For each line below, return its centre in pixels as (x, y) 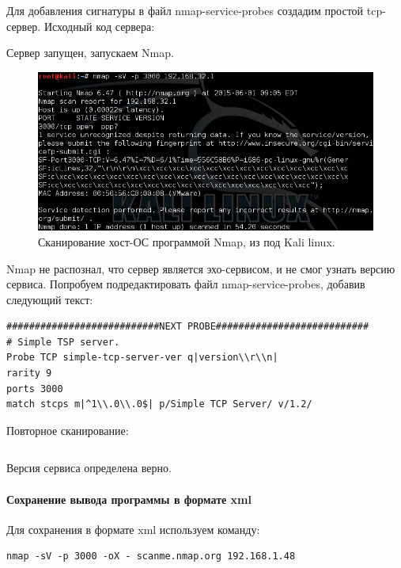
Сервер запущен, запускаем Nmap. (90, 53)
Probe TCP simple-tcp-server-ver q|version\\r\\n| (142, 358)
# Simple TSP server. (63, 342)
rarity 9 (29, 374)
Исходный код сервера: (99, 26)
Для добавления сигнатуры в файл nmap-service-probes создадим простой (185, 10)
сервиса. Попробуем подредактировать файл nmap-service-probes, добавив (186, 284)
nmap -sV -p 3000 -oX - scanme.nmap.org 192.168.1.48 (151, 557)
